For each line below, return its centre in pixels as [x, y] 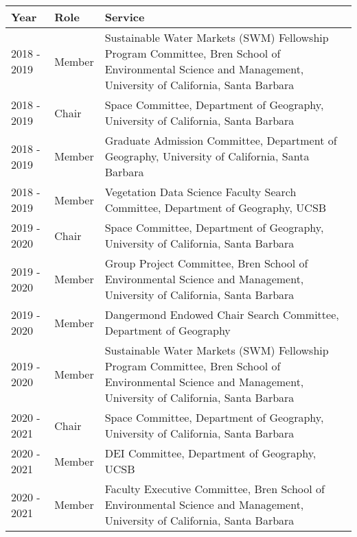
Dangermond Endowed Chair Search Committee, [222, 314]
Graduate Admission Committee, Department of [221, 140]
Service [125, 17]
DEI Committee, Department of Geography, [210, 453]
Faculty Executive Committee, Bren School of [215, 489]
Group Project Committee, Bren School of [206, 263]
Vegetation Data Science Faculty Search [200, 192]
